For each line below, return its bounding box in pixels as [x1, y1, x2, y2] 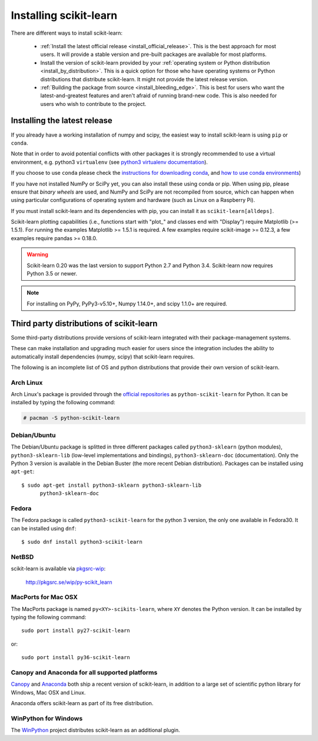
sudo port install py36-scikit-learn [21, 654, 131, 661]
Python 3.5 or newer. [26, 270, 78, 277]
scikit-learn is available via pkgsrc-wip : [11, 565, 106, 572]
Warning [26, 251, 48, 258]
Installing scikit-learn [11, 9, 118, 22]
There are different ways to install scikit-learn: [11, 29, 123, 36]
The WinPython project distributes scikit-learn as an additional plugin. [11, 727, 180, 734]
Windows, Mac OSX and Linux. [11, 689, 86, 696]
